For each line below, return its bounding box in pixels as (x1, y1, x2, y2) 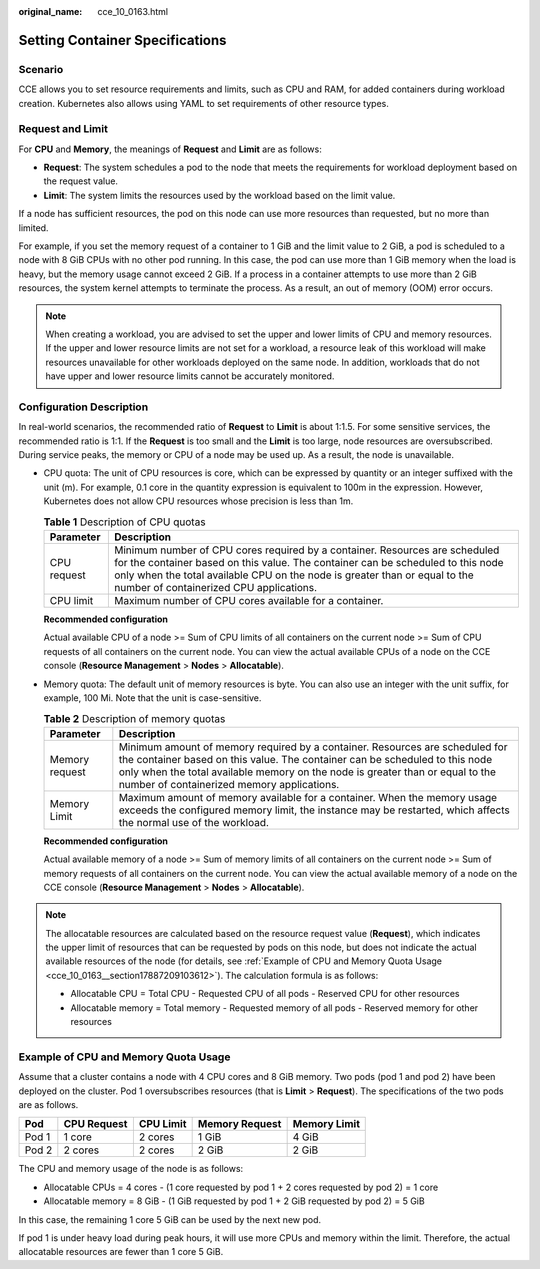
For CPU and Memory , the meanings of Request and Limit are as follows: (18, 143, 322, 155)
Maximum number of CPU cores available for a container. (113, 594, 384, 608)
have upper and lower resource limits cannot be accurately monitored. (45, 370, 335, 382)
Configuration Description (18, 400, 149, 414)
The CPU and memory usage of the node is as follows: (18, 1163, 244, 1175)
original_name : (18, 6, 83, 17)
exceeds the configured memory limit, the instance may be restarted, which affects (118, 803, 510, 817)
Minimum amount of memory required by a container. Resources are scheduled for (118, 740, 508, 754)
